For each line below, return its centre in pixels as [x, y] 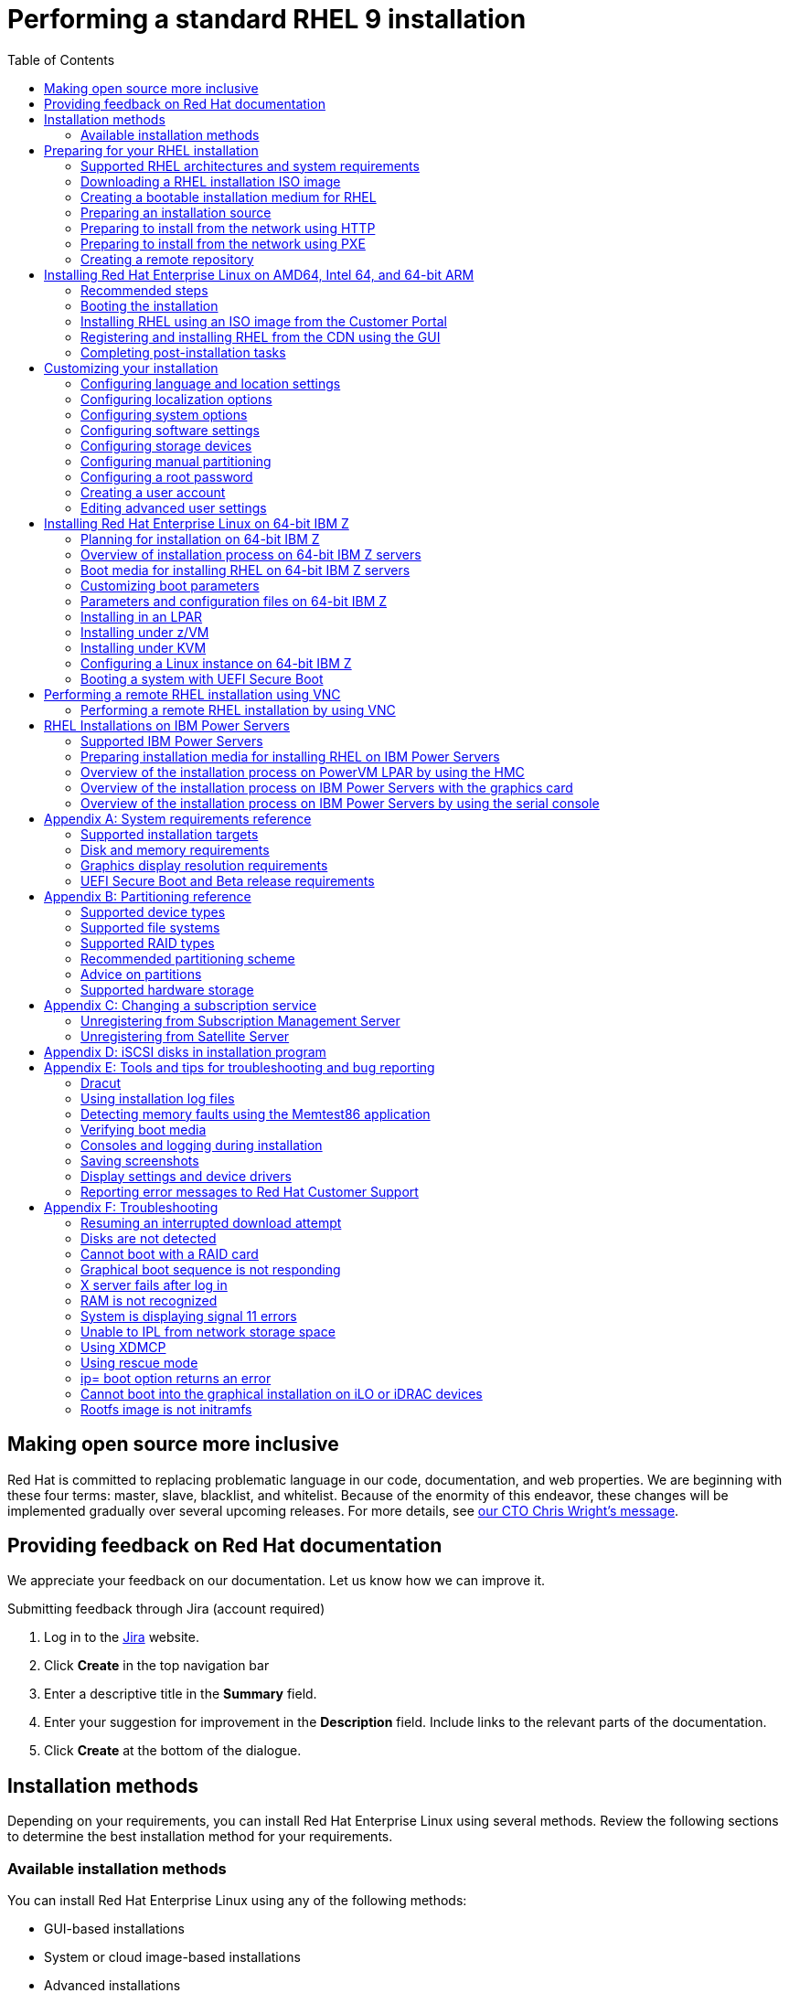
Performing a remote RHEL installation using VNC [192, 694]
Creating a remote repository [167, 259]
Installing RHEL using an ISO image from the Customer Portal [264, 321]
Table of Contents [61, 59]
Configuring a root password [167, 476]
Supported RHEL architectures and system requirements [250, 165]
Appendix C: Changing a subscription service [181, 1005]
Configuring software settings [170, 430]
